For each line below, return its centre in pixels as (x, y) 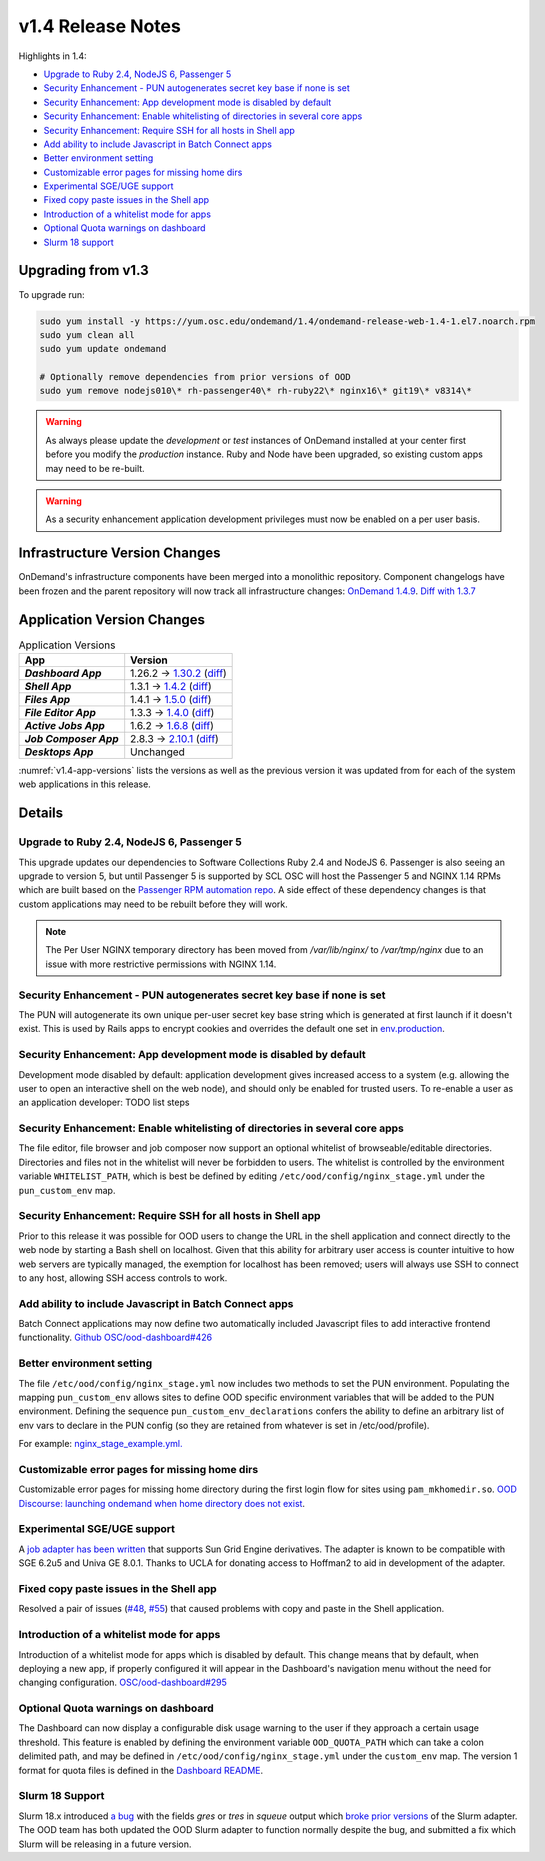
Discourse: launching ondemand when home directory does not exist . (161, 1503)
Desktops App (59, 752)
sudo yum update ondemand (103, 349)
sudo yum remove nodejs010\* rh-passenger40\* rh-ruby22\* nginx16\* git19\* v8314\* (255, 391)
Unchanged (157, 752)
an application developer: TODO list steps (104, 1102)
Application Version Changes (111, 619)
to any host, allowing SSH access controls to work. (123, 1277)
